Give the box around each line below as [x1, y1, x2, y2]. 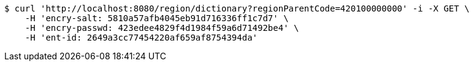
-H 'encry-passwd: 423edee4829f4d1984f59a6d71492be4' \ [25, 23, 299, 33]
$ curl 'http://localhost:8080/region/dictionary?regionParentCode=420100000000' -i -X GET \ [4, 4, 470, 13]
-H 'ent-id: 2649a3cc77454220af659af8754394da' [25, 33, 258, 42]
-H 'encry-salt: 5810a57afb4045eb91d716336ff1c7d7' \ [25, 13, 289, 23]
